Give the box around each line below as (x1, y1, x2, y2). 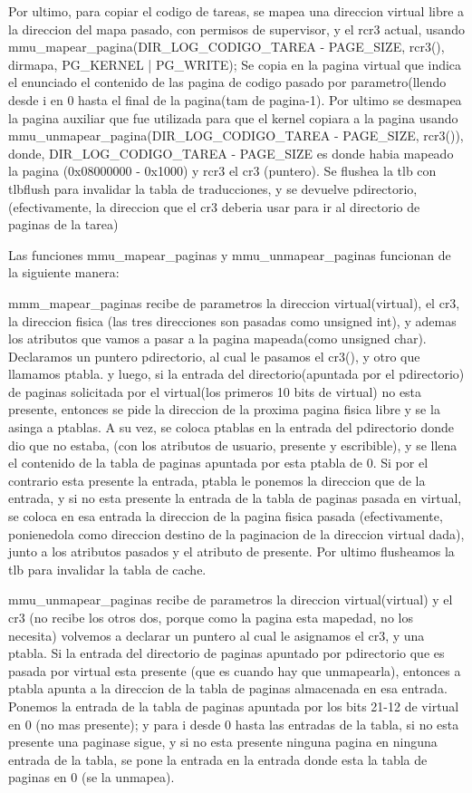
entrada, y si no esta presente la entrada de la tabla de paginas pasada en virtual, (8, 488, 462, 508)
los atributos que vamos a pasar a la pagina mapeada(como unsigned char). (8, 329, 427, 348)
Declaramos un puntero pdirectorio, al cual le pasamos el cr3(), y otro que (8, 346, 420, 365)
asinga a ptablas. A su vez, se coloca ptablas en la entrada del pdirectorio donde (8, 418, 455, 437)
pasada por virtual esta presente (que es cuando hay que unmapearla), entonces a (8, 661, 461, 680)
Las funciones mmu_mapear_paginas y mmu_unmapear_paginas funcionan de (8, 245, 451, 264)
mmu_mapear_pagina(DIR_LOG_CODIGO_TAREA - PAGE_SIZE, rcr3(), (8, 37, 445, 56)
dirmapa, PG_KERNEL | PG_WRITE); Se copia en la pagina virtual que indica (8, 54, 462, 73)
